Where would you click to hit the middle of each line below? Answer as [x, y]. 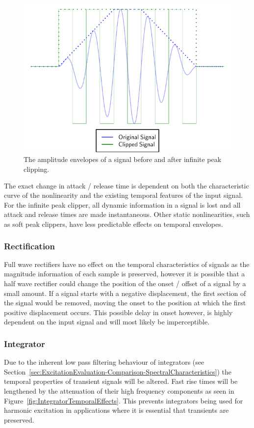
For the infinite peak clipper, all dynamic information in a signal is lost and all [122, 204]
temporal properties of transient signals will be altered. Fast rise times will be [121, 381]
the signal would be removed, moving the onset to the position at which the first [125, 303]
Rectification [29, 246]
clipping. [37, 169]
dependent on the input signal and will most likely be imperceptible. [107, 322]
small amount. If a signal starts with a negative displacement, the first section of [125, 293]
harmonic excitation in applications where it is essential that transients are [116, 410]
